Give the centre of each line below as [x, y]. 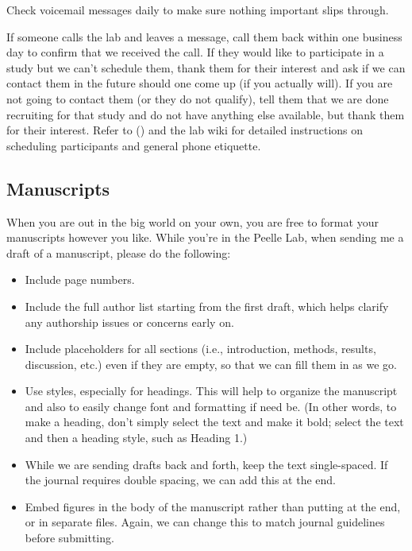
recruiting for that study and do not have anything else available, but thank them [206, 114]
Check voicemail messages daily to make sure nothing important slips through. [198, 10]
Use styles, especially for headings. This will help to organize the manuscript [211, 391]
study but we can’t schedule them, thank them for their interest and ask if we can [206, 67]
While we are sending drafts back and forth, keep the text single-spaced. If [206, 464]
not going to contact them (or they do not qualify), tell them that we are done [198, 98]
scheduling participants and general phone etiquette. [134, 145]
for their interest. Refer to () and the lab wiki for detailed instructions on [185, 130]
